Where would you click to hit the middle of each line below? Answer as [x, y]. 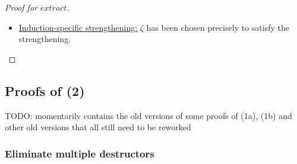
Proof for [21, 7]
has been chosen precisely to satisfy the [218, 27]
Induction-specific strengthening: [78, 27]
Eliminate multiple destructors [80, 153]
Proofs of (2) [45, 90]
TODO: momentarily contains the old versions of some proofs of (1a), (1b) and [148, 115]
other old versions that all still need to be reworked [98, 127]
